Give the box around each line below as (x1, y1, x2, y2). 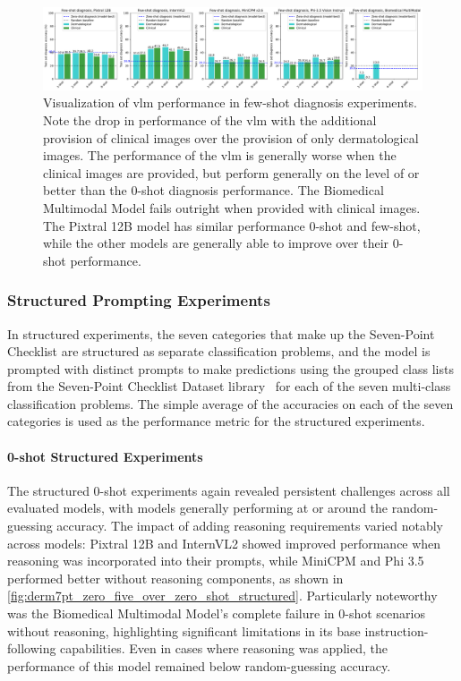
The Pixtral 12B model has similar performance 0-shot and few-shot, (43, 216, 421, 234)
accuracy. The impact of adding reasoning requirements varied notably (56, 516, 444, 535)
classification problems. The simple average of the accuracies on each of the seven (7, 394, 454, 413)
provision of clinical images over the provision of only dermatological (43, 128, 419, 147)
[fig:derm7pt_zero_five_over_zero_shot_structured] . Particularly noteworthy (7, 586, 438, 605)
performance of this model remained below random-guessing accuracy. (7, 656, 391, 675)
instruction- (364, 621, 429, 640)
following (7, 639, 56, 658)
